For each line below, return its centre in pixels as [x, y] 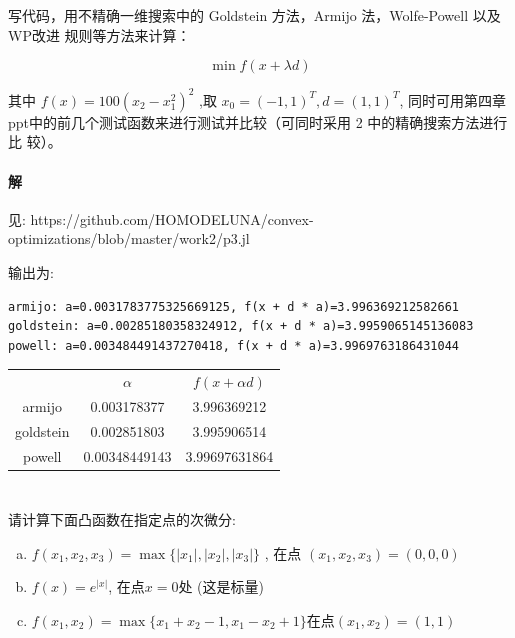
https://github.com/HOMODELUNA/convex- [172, 218]
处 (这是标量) [221, 586]
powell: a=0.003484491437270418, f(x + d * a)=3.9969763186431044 [234, 345]
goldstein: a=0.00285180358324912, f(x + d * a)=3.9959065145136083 [241, 326]
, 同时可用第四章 [453, 99]
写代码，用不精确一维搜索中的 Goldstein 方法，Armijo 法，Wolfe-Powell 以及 [254, 15]
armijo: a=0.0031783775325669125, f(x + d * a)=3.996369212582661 [234, 306]
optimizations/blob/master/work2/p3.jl [129, 238]
